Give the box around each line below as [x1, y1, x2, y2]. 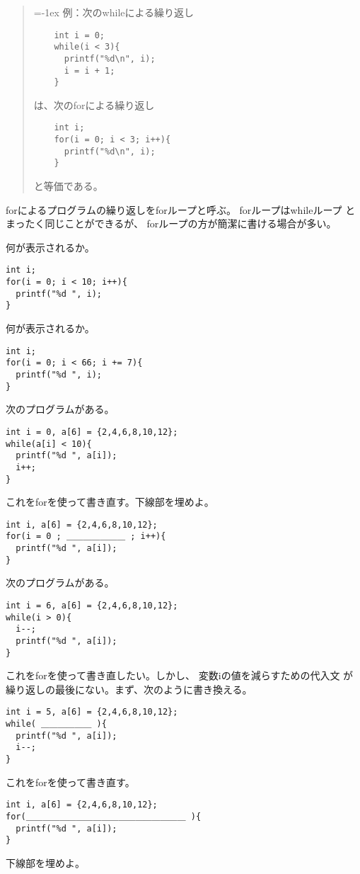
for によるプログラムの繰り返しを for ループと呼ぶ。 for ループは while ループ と [6, 202, 356, 217]
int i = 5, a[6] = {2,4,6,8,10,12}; [6, 707, 178, 717]
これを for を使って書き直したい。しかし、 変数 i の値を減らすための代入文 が [6, 668, 354, 683]
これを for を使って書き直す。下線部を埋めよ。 [6, 494, 214, 509]
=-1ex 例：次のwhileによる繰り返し [33, 5, 194, 19]
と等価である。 [33, 178, 103, 193]
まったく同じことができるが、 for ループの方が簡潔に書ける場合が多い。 [6, 216, 337, 231]
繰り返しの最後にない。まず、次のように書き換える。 [6, 681, 252, 696]
